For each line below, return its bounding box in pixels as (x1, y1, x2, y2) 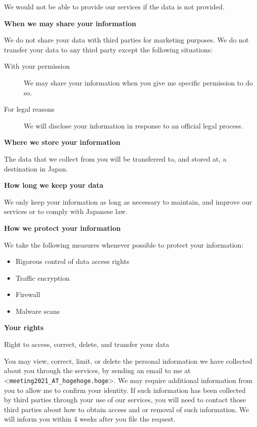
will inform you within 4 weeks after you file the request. (4, 414, 175, 424)
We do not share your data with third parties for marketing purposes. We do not (4, 35, 249, 45)
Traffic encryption (15, 272, 70, 283)
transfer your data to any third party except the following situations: (4, 44, 213, 54)
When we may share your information (4, 18, 136, 28)
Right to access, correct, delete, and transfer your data (4, 339, 170, 349)
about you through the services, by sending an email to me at (4, 365, 191, 376)
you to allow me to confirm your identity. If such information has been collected (4, 384, 246, 395)
